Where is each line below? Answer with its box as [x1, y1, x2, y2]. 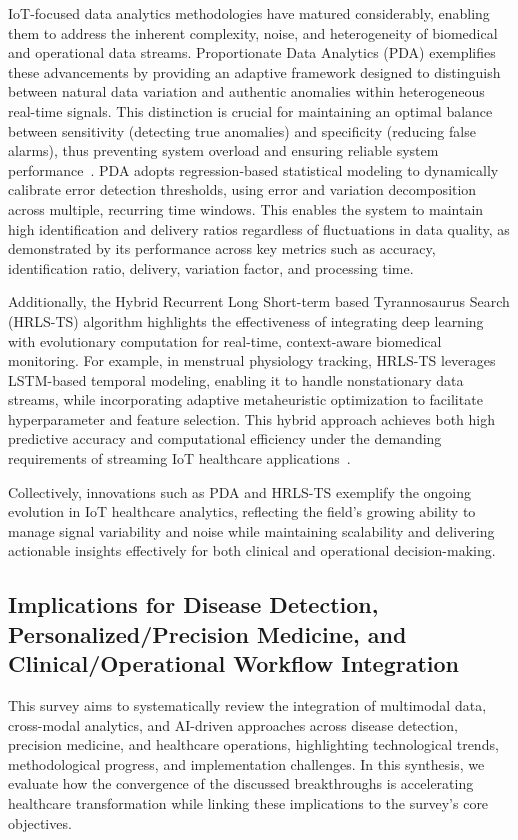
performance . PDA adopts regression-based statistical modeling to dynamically [8, 159, 499, 180]
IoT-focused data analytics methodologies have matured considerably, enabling [8, 3, 490, 23]
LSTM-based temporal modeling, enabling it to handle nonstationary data [8, 369, 464, 390]
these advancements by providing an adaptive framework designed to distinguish [8, 61, 501, 82]
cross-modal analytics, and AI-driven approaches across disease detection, [8, 714, 458, 735]
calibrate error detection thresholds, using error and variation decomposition [8, 179, 477, 200]
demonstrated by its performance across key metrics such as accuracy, [8, 238, 436, 259]
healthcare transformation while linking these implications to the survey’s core [8, 792, 489, 813]
